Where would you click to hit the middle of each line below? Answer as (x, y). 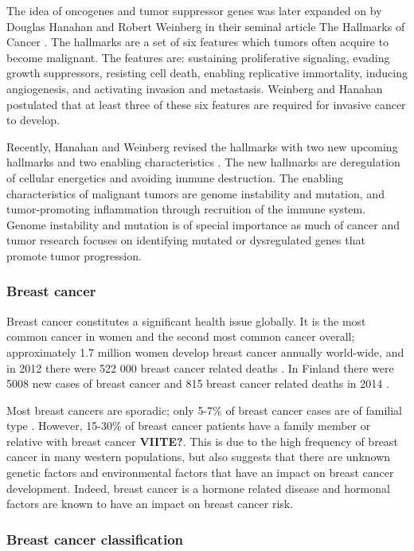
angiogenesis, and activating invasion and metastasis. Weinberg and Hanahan (195, 88)
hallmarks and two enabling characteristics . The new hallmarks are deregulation (203, 162)
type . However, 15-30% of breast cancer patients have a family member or (189, 426)
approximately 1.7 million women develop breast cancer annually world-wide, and (205, 352)
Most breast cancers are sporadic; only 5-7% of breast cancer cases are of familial (204, 410)
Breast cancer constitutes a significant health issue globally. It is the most (186, 320)
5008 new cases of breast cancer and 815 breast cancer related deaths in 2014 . (198, 383)
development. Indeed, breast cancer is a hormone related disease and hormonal (198, 488)
